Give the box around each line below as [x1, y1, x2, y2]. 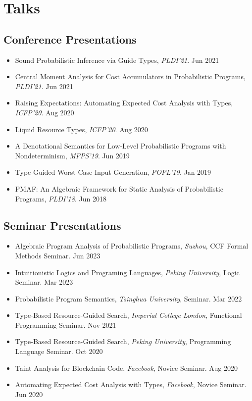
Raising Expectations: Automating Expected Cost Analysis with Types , [15, 98, 233, 108]
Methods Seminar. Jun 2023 [15, 250, 101, 260]
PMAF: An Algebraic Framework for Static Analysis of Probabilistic [15, 183, 223, 194]
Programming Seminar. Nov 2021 [15, 319, 116, 330]
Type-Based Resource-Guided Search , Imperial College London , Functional [15, 310, 242, 320]
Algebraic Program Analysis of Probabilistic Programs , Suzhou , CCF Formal [15, 241, 249, 251]
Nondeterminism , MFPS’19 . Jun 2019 [15, 150, 130, 160]
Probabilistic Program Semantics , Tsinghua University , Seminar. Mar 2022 [15, 293, 242, 303]
